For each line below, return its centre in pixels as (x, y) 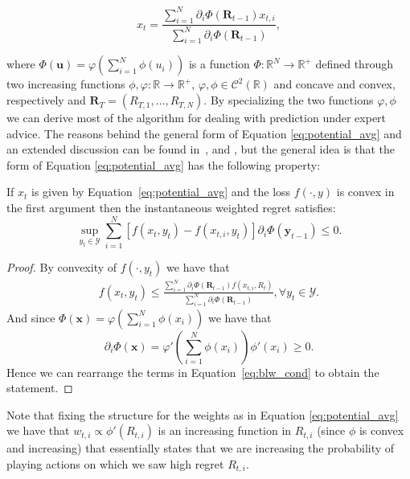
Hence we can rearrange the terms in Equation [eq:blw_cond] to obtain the (193, 372)
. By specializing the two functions (289, 100)
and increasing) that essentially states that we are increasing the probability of (201, 448)
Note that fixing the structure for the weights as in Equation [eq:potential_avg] (203, 414)
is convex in (365, 192)
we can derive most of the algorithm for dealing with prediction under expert (197, 118)
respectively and (46, 100)
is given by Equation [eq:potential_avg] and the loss (161, 192)
